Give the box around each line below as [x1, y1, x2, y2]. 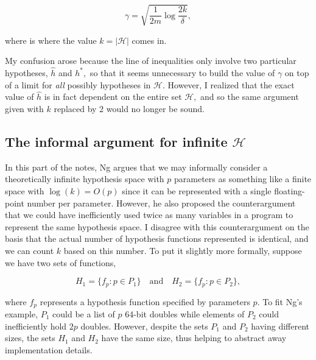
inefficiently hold [5, 319, 67, 332]
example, [5, 308, 38, 320]
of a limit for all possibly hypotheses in [5, 78, 151, 91]
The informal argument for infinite [5, 132, 228, 150]
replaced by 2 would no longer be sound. [54, 102, 205, 115]
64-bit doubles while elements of [125, 308, 245, 320]
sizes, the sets [5, 331, 55, 344]
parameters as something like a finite [174, 172, 312, 185]
